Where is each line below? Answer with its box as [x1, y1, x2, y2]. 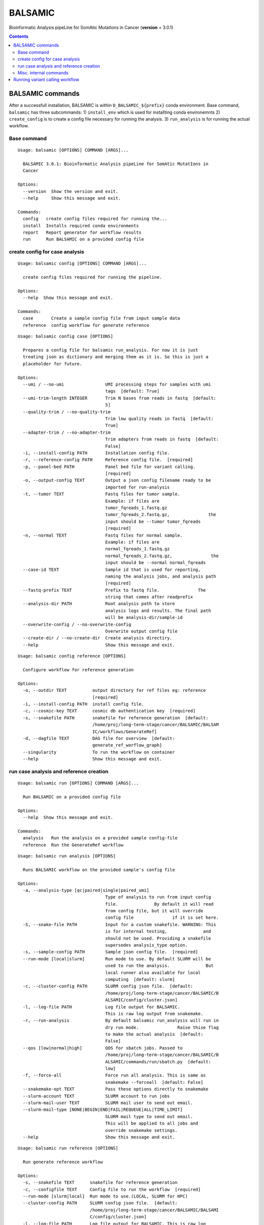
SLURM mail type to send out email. [105, 1114, 193, 1119]
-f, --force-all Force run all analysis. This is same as [22, 1073, 206, 1078]
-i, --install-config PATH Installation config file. [22, 450, 170, 456]
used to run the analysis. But [105, 963, 214, 969]
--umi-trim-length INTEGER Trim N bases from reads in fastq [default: [22, 395, 217, 401]
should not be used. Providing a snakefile [105, 935, 211, 941]
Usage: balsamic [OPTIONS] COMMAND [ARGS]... [18, 147, 129, 153]
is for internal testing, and [105, 929, 211, 934]
